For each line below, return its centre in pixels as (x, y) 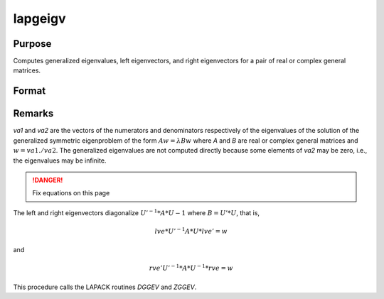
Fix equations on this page (71, 193)
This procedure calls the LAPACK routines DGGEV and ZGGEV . (105, 287)
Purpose (32, 44)
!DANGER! (48, 180)
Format (30, 91)
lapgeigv (39, 18)
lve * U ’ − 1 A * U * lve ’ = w (191, 230)
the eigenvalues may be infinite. (60, 161)
